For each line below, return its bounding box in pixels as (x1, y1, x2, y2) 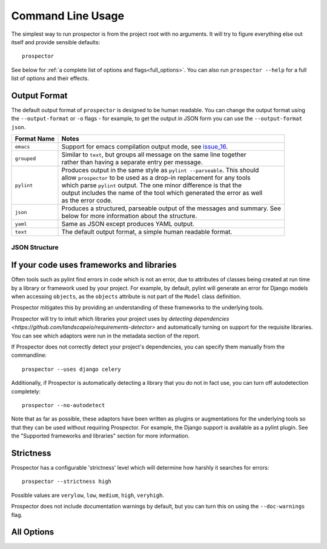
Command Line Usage (11, 9, 124, 22)
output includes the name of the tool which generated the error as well (61, 188, 263, 197)
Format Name (15, 135, 55, 143)
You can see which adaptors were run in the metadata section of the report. (11, 332, 200, 339)
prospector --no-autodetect (22, 402, 105, 408)
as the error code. (61, 196, 113, 205)
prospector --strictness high (22, 478, 112, 485)
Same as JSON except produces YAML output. (61, 220, 195, 228)
